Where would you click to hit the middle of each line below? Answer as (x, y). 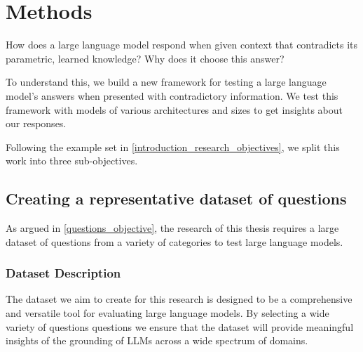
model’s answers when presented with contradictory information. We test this (172, 95)
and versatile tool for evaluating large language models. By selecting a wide (167, 313)
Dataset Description (63, 273)
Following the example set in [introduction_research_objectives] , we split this (173, 146)
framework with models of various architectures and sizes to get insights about (174, 109)
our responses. (36, 123)
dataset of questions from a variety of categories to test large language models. (174, 241)
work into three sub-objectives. (72, 161)
